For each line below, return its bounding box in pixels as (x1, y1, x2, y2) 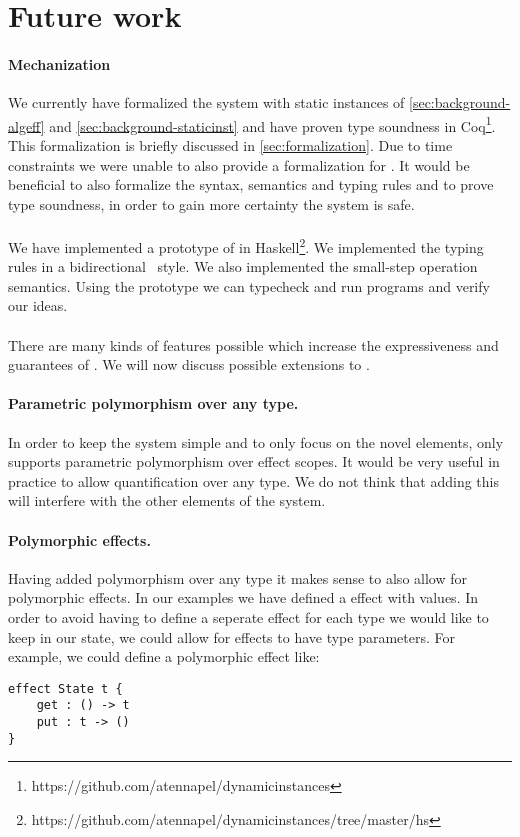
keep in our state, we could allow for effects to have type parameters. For (8, 626, 456, 647)
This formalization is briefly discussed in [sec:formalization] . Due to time (8, 135, 453, 156)
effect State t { (8, 681, 123, 696)
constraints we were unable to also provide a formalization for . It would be (8, 154, 470, 175)
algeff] (8, 115, 45, 136)
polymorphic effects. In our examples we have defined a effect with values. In (8, 587, 479, 608)
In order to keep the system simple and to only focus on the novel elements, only (8, 431, 504, 452)
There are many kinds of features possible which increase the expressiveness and (8, 334, 499, 355)
